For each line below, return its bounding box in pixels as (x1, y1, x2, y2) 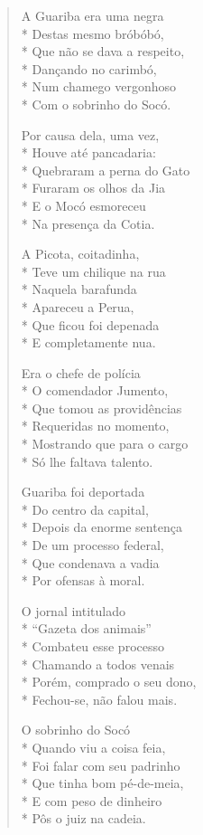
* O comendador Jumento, (21, 381, 169, 400)
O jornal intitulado (21, 601, 125, 620)
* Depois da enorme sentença (21, 517, 182, 536)
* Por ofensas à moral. (21, 571, 145, 590)
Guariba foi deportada (21, 482, 145, 501)
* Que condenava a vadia (21, 553, 160, 572)
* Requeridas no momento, (21, 416, 170, 435)
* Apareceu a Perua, (21, 297, 134, 316)
